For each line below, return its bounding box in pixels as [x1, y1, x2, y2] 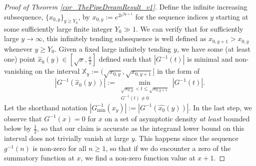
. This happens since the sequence [134, 133, 238, 143]
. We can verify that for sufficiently [136, 23, 243, 34]
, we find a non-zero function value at [80, 152, 195, 163]
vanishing [4, 66, 33, 76]
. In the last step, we [188, 102, 252, 112]
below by [4, 123, 31, 133]
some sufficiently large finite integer [4, 23, 112, 34]
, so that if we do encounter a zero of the [105, 142, 231, 153]
